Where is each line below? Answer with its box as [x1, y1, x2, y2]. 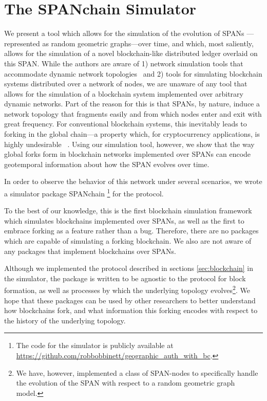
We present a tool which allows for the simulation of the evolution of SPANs [4, 28, 244, 39]
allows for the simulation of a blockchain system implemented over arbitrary [4, 88, 243, 99]
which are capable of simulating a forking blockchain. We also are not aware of [4, 235, 252, 246]
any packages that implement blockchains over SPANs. [4, 245, 176, 256]
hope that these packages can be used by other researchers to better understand [4, 295, 256, 305]
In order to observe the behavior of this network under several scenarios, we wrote [4, 176, 262, 187]
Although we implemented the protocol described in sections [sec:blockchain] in [4, 263, 253, 274]
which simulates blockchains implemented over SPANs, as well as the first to [4, 215, 244, 226]
